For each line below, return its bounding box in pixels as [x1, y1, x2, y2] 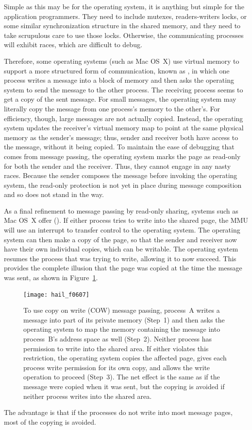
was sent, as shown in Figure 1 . [4, 272, 98, 283]
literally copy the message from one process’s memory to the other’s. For [4, 103, 220, 113]
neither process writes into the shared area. [23, 391, 152, 401]
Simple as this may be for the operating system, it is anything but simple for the [4, 1, 244, 11]
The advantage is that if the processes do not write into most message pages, [4, 407, 233, 417]
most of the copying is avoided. [4, 416, 96, 427]
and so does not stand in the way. [4, 189, 104, 199]
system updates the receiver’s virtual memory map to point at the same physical [4, 123, 244, 133]
